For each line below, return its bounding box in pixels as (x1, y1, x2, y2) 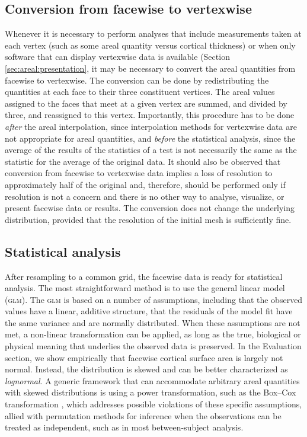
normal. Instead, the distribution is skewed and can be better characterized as (5, 363, 288, 375)
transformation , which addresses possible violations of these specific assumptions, (5, 398, 302, 410)
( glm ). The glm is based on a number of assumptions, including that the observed (5, 293, 303, 305)
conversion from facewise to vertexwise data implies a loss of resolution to (5, 167, 273, 179)
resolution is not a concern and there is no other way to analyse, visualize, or (5, 190, 284, 202)
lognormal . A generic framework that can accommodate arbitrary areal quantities (5, 374, 300, 387)
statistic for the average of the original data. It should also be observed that (5, 155, 281, 167)
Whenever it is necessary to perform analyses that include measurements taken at (5, 27, 302, 40)
